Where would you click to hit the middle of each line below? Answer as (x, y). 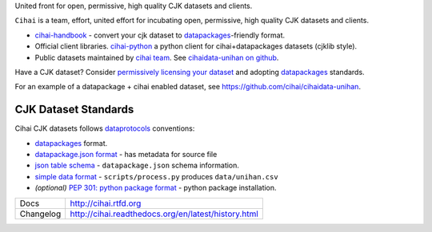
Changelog (40, 214)
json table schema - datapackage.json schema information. (137, 165)
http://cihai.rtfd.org (106, 203)
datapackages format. (71, 143)
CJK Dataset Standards (74, 110)
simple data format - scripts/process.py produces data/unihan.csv (157, 176)
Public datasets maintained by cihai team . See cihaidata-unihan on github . (157, 57)
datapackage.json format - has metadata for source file (126, 155)
